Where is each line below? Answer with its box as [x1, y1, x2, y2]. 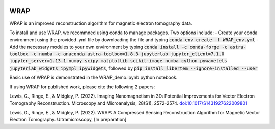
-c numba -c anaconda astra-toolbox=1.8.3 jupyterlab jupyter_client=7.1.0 [31, 51, 225, 57]
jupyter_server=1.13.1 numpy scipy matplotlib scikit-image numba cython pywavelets [9, 58, 227, 64]
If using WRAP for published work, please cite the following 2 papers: [9, 84, 155, 90]
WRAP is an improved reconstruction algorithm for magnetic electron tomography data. [9, 20, 193, 26]
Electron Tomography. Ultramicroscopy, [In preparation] [9, 117, 127, 123]
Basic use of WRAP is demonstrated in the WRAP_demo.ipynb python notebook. [9, 74, 178, 81]
